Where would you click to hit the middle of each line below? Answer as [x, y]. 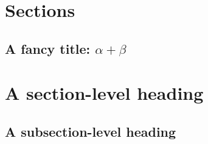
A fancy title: [48, 48]
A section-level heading [104, 93]
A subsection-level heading [91, 131]
